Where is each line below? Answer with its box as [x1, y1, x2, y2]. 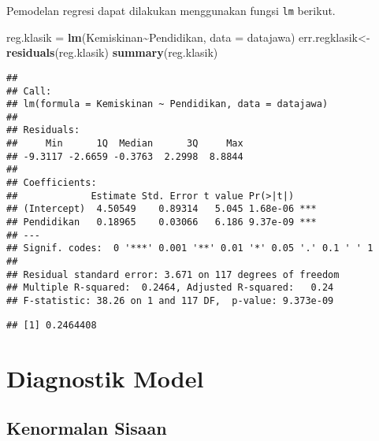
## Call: [6, 85, 52, 97]
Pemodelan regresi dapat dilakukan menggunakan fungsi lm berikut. [6, 2, 336, 18]
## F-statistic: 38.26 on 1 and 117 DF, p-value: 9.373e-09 [6, 295, 334, 306]
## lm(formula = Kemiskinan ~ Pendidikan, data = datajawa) [6, 98, 329, 110]
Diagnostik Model [6, 361, 204, 394]
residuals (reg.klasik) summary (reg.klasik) [6, 44, 218, 61]
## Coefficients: [6, 177, 97, 189]
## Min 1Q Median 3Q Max [6, 138, 243, 150]
